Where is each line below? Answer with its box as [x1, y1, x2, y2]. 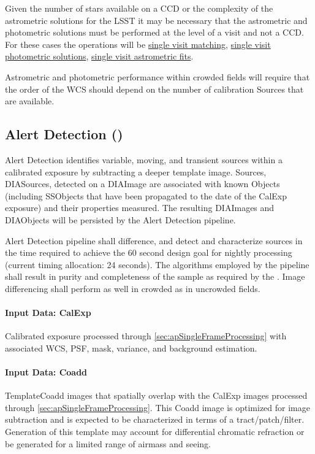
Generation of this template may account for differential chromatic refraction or [5, 425, 305, 438]
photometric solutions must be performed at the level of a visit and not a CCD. [5, 26, 304, 39]
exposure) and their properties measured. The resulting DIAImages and [5, 201, 275, 214]
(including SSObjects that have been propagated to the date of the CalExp [5, 189, 287, 202]
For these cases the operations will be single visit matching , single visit [5, 37, 271, 50]
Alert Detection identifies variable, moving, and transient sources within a [5, 153, 283, 166]
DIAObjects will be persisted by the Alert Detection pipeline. [5, 213, 236, 226]
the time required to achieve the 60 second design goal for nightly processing [5, 246, 292, 259]
